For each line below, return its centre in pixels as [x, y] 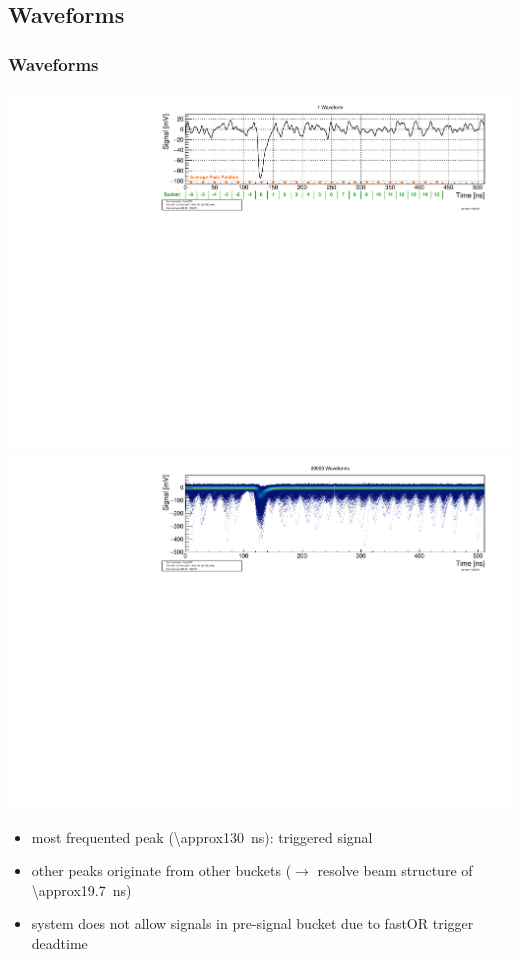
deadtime [59, 942]
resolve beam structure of [395, 870]
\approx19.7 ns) [81, 889]
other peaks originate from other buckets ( [161, 870]
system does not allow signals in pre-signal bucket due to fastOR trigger [252, 923]
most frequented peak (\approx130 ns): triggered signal [202, 836]
